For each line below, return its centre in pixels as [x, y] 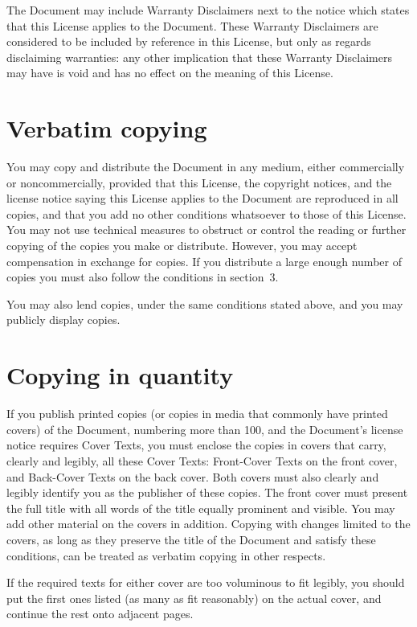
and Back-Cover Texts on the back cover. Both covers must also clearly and [193, 476]
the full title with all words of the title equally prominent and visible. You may [201, 508]
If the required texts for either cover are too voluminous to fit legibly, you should [206, 582]
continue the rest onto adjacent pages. [100, 614]
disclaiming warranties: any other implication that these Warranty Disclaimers [199, 57]
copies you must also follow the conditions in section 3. [143, 277]
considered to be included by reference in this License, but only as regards [189, 41]
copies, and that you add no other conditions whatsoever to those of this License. [206, 213]
